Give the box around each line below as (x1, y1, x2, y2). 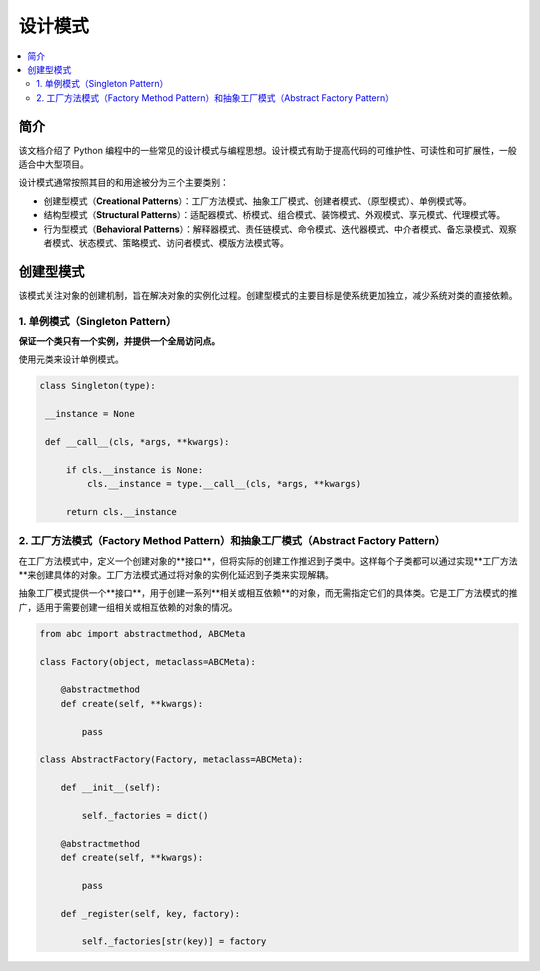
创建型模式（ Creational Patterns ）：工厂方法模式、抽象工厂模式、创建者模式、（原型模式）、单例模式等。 (43, 195, 472, 207)
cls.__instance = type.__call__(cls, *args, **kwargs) (86, 478, 362, 490)
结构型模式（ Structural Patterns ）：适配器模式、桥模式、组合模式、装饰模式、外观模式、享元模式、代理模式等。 (43, 209, 506, 221)
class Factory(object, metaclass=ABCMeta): (39, 656, 257, 667)
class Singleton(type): (39, 380, 157, 392)
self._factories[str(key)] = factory (81, 936, 267, 947)
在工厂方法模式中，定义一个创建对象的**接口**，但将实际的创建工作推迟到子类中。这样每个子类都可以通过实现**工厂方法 (18, 555, 519, 567)
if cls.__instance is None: (65, 464, 204, 475)
